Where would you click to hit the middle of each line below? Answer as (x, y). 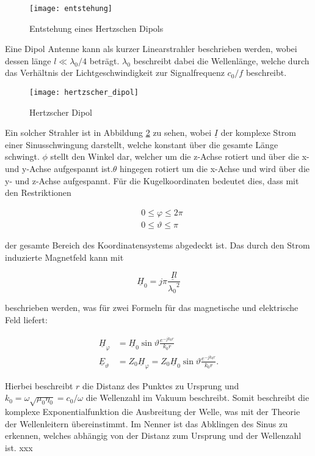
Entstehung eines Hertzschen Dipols (96, 28)
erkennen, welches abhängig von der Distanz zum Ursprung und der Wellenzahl (153, 435)
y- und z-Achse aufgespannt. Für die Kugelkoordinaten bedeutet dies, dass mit (152, 180)
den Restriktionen (38, 192)
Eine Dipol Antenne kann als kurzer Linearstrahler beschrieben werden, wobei (151, 49)
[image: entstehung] (71, 9)
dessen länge (28, 60)
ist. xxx (19, 447)
